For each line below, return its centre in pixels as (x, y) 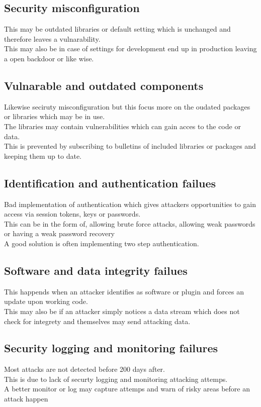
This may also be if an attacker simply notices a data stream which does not (122, 311)
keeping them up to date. (43, 156)
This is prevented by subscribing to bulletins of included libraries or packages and (130, 146)
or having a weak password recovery (60, 233)
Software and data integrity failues (96, 270)
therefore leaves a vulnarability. (52, 38)
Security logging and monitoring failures (111, 348)
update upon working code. (46, 301)
